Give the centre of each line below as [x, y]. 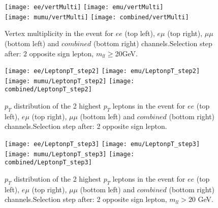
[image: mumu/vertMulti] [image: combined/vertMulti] [97, 17]
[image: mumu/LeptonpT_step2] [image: [70, 81]
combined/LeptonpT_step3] [48, 163]
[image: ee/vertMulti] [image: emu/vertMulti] [84, 7]
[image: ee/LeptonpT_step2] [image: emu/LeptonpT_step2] [102, 71]
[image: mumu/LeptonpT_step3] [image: [70, 154]
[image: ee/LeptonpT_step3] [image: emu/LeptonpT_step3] [102, 144]
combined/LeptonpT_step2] [48, 90]
